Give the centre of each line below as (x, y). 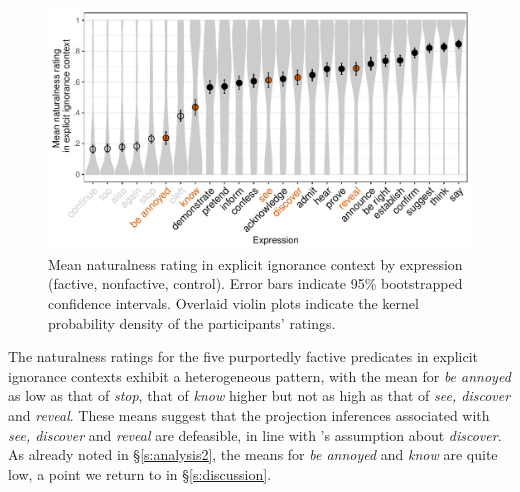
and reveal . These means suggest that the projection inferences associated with (249, 414)
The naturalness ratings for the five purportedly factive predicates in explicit (243, 356)
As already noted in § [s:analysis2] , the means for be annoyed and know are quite (253, 454)
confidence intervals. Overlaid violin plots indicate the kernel (233, 303)
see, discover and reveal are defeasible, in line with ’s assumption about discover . (255, 434)
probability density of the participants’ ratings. (192, 322)
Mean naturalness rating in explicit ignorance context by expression (255, 263)
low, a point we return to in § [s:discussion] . (140, 473)
